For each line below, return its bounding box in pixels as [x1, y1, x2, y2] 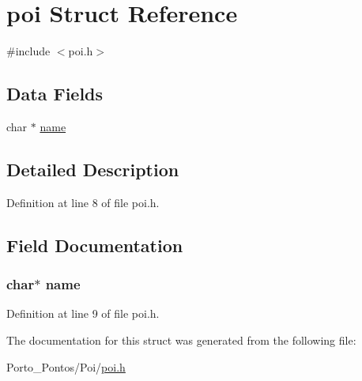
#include [6, 43, 51, 59]
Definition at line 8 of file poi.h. [6, 194, 160, 210]
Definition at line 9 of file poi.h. [6, 305, 160, 322]
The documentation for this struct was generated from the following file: [6, 331, 356, 348]
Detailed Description [6, 157, 179, 181]
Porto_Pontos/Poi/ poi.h [6, 358, 126, 375]
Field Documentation [6, 232, 183, 257]
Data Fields [6, 81, 104, 106]
